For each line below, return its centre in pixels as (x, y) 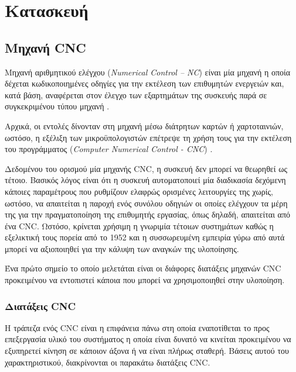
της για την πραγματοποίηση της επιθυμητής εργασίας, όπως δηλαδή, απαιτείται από (147, 214)
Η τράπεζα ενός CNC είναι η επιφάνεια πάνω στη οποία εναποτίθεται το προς (137, 327)
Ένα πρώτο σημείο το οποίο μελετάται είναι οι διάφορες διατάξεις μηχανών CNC (143, 268)
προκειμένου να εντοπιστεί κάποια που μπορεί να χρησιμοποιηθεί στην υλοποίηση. (145, 280)
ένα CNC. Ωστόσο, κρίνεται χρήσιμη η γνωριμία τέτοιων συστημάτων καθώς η (139, 225)
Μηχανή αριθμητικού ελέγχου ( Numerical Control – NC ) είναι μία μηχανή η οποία (148, 72)
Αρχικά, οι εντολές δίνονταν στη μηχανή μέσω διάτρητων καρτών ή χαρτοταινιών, (144, 125)
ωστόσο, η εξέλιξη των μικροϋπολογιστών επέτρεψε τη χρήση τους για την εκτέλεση (148, 137)
